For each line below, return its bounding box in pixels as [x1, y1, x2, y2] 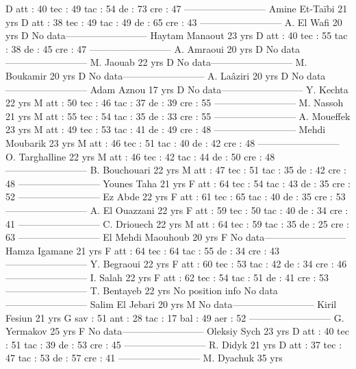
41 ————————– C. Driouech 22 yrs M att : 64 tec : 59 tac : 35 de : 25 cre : [5, 216, 349, 230]
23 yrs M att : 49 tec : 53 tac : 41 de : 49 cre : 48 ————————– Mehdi [5, 122, 326, 136]
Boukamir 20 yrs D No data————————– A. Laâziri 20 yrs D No [5, 68, 304, 82]
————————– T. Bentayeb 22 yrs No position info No [5, 283, 256, 298]
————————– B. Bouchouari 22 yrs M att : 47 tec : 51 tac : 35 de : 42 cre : [5, 163, 346, 177]
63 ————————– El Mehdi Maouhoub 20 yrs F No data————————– [5, 230, 346, 244]
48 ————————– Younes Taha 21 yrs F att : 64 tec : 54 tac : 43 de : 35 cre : [5, 176, 351, 190]
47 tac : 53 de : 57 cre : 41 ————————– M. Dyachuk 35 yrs [5, 350, 283, 365]
